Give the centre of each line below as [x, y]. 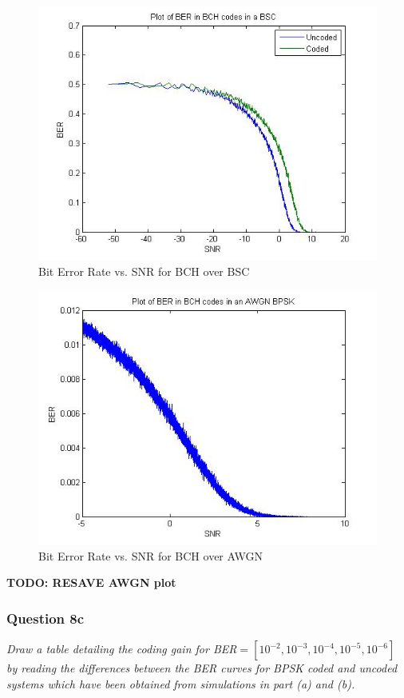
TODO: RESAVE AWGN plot [91, 582]
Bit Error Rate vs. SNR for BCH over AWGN [151, 555]
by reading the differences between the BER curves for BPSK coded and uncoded [202, 668]
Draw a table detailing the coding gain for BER [122, 649]
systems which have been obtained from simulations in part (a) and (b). [181, 683]
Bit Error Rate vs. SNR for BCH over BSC [144, 271]
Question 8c [46, 618]
